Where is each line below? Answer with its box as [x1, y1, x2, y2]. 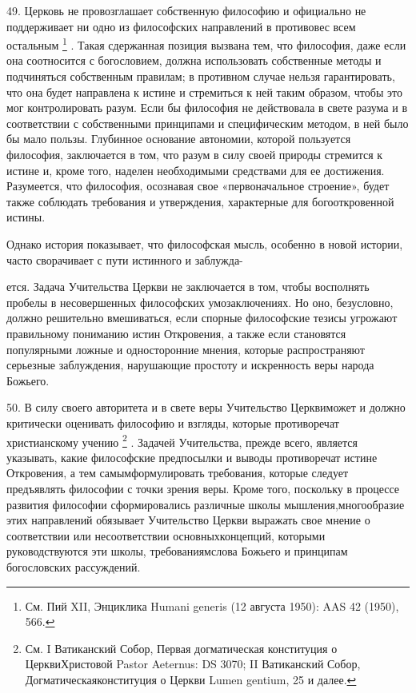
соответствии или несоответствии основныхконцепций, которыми [6, 527, 326, 544]
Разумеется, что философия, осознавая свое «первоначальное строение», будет [6, 177, 390, 194]
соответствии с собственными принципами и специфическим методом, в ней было [6, 114, 409, 131]
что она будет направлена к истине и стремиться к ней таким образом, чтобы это [6, 83, 402, 100]
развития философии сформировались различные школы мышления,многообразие [6, 496, 405, 512]
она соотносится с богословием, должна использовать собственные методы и [6, 52, 382, 69]
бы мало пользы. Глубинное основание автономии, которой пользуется [6, 130, 351, 147]
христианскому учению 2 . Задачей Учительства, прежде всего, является [6, 431, 358, 450]
